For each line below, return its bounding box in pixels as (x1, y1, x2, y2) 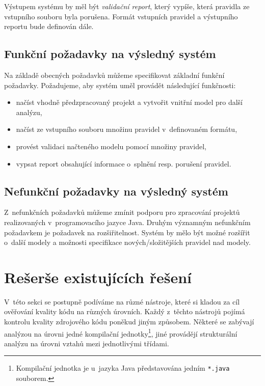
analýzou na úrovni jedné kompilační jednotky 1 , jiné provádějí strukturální (4, 326, 237, 339)
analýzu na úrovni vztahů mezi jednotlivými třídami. (4, 338, 169, 348)
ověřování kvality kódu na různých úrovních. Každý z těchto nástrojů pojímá (4, 306, 245, 317)
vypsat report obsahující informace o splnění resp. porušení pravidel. (16, 158, 231, 169)
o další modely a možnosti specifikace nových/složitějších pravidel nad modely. (4, 237, 251, 247)
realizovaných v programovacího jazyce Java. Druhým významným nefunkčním (4, 216, 251, 227)
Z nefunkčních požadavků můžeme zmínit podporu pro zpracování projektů (4, 207, 240, 217)
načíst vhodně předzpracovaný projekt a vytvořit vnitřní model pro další (16, 97, 243, 107)
